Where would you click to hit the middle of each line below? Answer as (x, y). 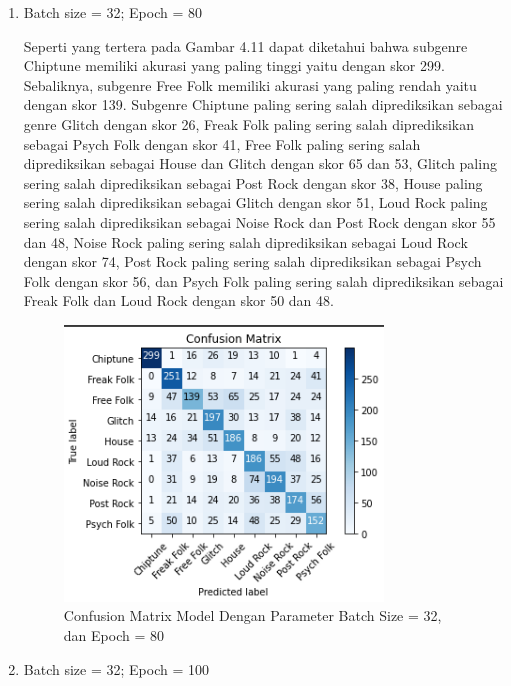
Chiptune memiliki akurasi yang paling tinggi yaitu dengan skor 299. (234, 65)
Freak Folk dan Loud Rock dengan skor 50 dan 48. (178, 300)
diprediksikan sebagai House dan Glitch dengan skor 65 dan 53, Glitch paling (260, 163)
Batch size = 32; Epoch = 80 (112, 12)
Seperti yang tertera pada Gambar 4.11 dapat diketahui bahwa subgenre (245, 45)
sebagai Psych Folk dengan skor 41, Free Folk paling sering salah (222, 143)
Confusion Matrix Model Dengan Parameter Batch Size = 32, (252, 615)
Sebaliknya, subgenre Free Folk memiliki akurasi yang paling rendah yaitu (250, 84)
